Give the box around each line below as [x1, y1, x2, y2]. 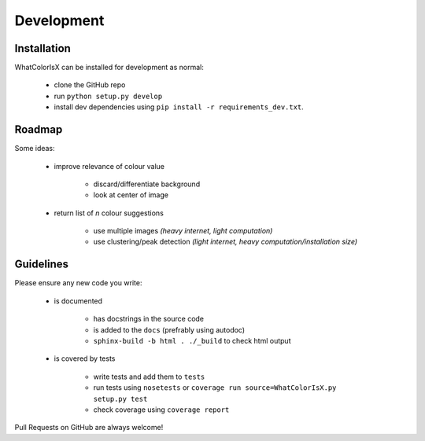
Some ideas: [14, 144, 55, 153]
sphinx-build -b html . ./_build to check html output [93, 336, 291, 345]
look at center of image [93, 190, 169, 200]
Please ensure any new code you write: [14, 278, 142, 288]
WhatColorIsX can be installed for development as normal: [14, 63, 204, 72]
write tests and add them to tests [93, 372, 205, 381]
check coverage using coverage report [93, 405, 230, 414]
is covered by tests [54, 354, 116, 363]
